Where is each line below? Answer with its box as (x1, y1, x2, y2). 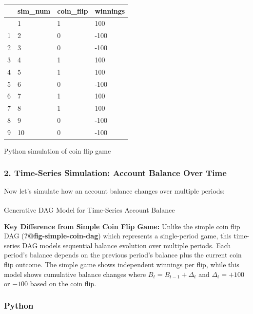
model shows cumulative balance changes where (4, 269, 146, 279)
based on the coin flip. (30, 278, 97, 289)
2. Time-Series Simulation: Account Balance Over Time (4, 166, 227, 178)
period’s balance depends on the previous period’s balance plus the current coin (4, 250, 242, 260)
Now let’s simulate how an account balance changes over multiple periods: (4, 185, 225, 196)
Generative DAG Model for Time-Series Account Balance (4, 205, 175, 215)
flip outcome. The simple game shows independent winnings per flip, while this (4, 259, 239, 269)
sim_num (18, 5, 51, 16)
